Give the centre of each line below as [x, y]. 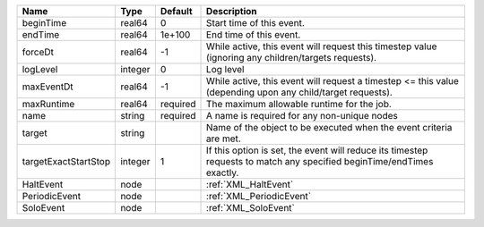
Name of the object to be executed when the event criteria [329, 127]
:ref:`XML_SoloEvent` [251, 208]
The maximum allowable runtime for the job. [299, 104]
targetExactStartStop [66, 161]
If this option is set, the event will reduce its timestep [317, 150]
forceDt [38, 52]
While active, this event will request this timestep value [322, 46]
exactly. [223, 172]
